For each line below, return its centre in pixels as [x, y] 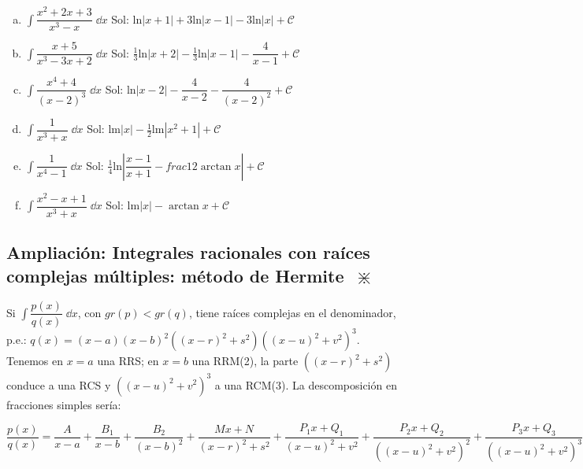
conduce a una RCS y [59, 384]
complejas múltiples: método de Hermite [175, 275]
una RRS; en [128, 361]
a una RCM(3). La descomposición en [306, 384]
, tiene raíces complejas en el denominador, [292, 312]
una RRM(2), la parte [245, 361]
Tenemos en [35, 361]
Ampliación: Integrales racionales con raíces [188, 252]
